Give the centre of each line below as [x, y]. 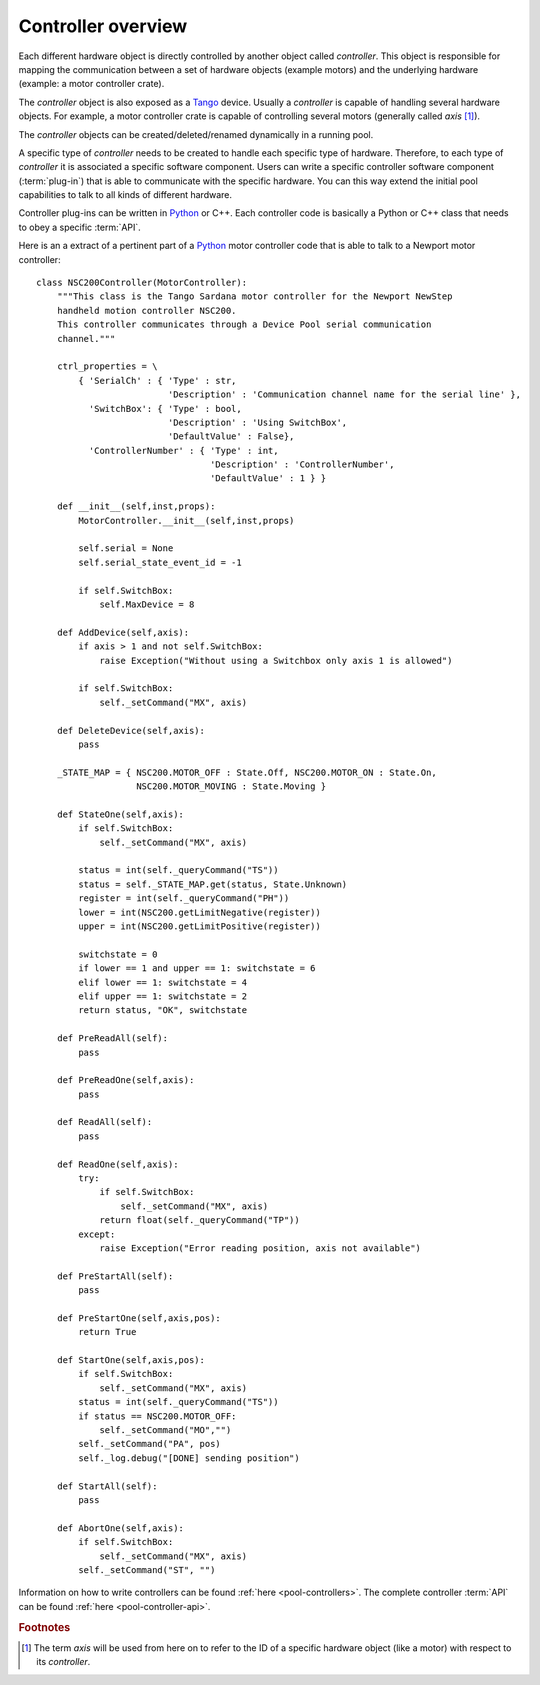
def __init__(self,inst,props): [136, 506]
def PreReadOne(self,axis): [125, 1080]
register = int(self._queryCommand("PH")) [184, 898]
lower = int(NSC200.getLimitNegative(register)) [200, 912]
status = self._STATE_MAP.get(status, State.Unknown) [213, 884]
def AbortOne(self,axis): [120, 1528]
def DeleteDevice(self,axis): [130, 730]
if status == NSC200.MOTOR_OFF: [157, 1416]
